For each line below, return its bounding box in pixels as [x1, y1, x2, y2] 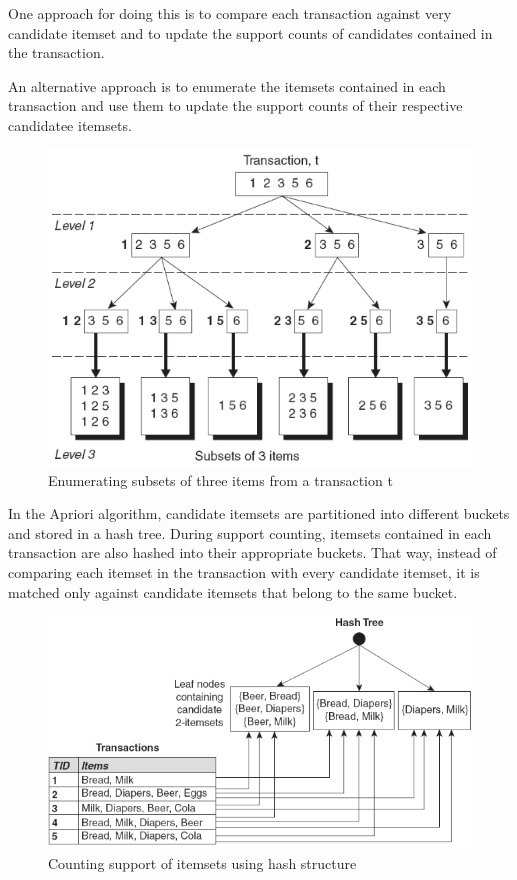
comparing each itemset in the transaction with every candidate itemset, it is [8, 561, 480, 582]
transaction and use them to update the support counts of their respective [8, 95, 463, 116]
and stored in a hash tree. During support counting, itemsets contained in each [8, 522, 492, 543]
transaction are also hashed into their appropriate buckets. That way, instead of [8, 542, 497, 563]
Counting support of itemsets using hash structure [48, 852, 357, 873]
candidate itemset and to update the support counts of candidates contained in [8, 22, 493, 43]
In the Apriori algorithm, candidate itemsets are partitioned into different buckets [8, 503, 510, 524]
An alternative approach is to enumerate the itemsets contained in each [8, 75, 446, 96]
